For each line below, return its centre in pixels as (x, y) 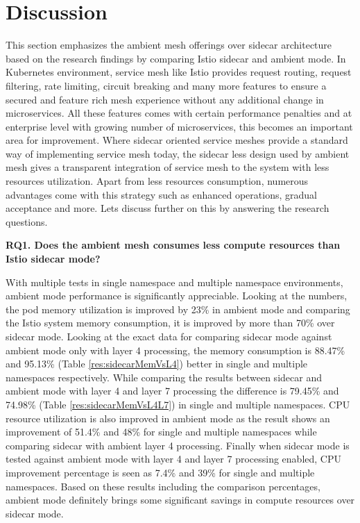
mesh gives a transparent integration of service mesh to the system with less (168, 167)
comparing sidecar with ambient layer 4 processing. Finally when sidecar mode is (178, 445)
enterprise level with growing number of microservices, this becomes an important (179, 126)
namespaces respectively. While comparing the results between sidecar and (164, 377)
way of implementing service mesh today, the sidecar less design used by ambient (178, 153)
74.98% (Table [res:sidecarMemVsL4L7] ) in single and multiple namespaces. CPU (178, 404)
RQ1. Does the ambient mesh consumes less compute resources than (173, 245)
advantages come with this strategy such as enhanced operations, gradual (161, 194)
